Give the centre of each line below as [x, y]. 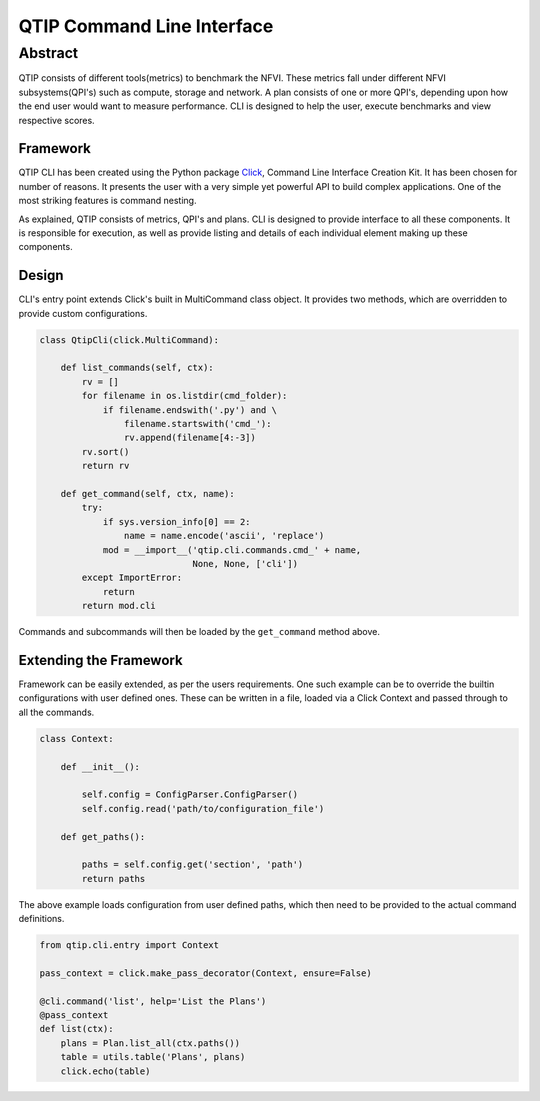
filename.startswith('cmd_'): [197, 424]
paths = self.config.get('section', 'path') [192, 864]
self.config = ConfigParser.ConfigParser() [190, 794]
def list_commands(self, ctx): [137, 368]
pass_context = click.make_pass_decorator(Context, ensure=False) [205, 973]
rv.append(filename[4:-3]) [190, 438]
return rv [105, 466]
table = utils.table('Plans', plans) [153, 1057]
